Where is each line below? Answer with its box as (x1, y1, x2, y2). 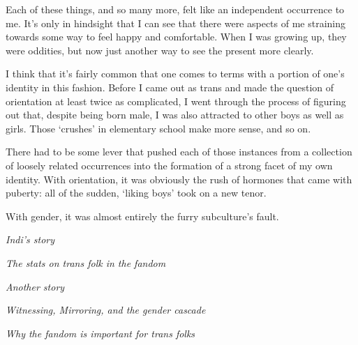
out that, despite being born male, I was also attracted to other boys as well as (6, 107, 344, 122)
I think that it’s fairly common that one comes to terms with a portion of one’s (6, 66, 345, 81)
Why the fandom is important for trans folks (6, 325, 195, 340)
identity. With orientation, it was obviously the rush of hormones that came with (6, 171, 352, 186)
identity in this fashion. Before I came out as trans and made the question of (6, 79, 334, 94)
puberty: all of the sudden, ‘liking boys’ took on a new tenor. (6, 185, 267, 200)
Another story (6, 279, 65, 293)
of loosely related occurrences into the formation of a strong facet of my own (6, 158, 333, 172)
